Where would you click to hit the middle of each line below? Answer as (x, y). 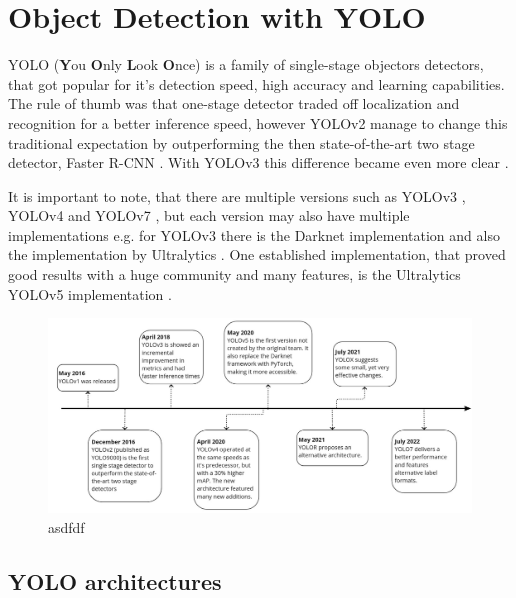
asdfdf (66, 526)
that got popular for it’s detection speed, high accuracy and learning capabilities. (256, 83)
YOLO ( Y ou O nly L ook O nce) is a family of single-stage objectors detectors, (246, 64)
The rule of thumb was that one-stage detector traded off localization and (234, 103)
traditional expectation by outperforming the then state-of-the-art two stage (241, 142)
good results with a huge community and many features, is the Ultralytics (234, 274)
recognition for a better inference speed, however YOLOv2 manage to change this (258, 122)
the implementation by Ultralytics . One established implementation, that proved (257, 254)
